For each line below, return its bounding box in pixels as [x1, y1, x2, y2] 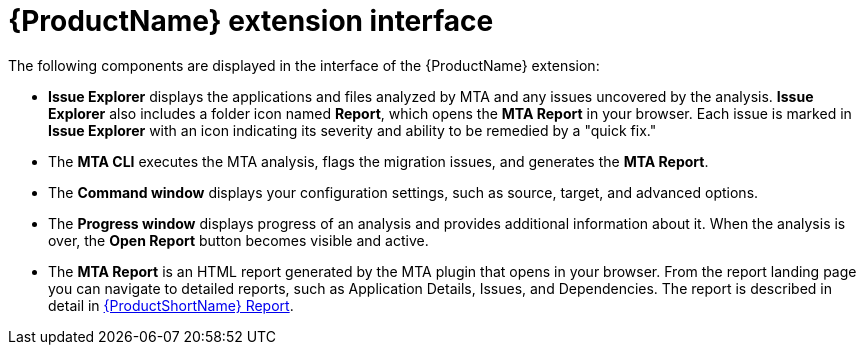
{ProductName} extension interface [8, 4, 494, 38]
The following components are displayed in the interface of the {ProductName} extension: [8, 56, 600, 74]
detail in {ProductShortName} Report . [48, 296, 294, 314]
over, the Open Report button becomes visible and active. [48, 231, 429, 249]
